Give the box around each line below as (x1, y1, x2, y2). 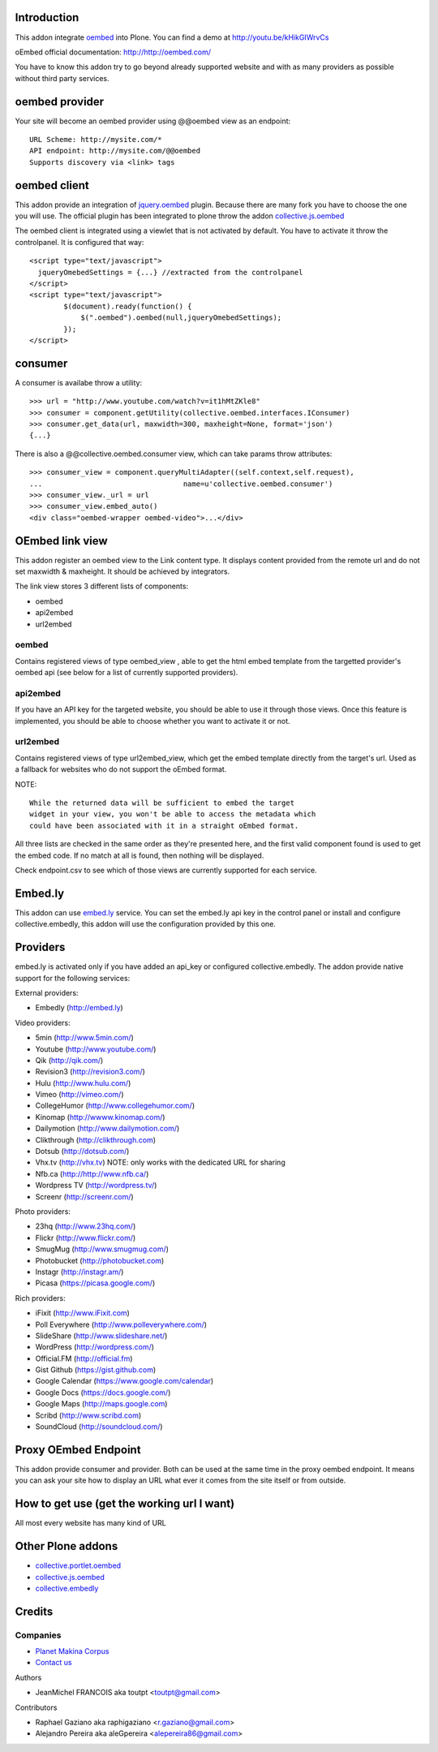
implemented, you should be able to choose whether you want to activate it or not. (15, 716, 291, 725)
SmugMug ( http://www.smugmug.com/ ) (35, 1244, 170, 1254)
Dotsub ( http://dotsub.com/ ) (35, 1147, 130, 1156)
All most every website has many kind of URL (15, 1518, 166, 1528)
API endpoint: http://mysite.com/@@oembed (29, 146, 201, 156)
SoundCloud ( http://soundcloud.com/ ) (35, 1422, 163, 1431)
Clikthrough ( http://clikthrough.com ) (35, 1134, 157, 1144)
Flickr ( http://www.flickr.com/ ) (35, 1233, 136, 1242)
